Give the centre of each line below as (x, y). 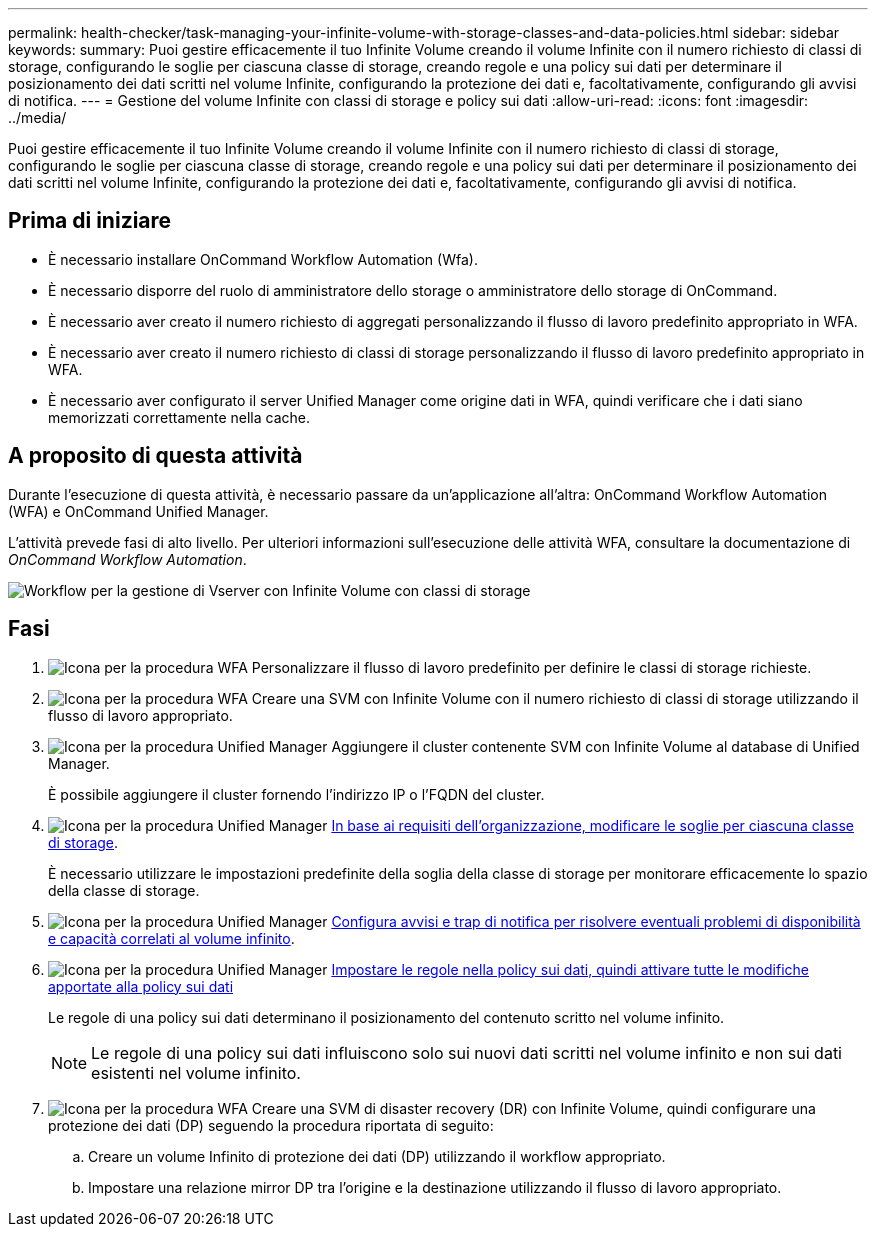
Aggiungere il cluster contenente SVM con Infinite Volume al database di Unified (595, 746)
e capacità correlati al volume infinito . (171, 938)
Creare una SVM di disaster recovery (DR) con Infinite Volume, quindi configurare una (533, 1108)
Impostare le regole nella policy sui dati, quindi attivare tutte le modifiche (570, 969)
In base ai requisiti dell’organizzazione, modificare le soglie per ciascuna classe (592, 825)
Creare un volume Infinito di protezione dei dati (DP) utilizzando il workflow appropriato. (377, 1156)
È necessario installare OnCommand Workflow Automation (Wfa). (263, 259)
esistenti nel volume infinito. (196, 1072)
